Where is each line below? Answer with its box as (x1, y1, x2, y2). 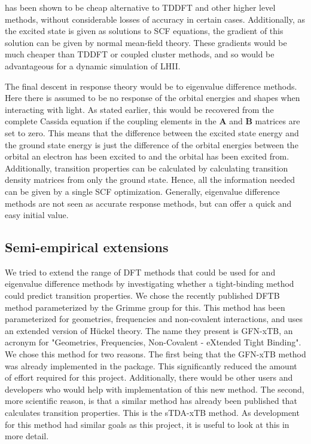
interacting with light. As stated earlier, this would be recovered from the (5, 103, 274, 115)
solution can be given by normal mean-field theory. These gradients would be (5, 36, 287, 48)
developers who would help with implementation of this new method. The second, (5, 382, 304, 395)
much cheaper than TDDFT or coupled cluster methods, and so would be (5, 48, 275, 60)
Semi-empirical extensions (5, 238, 169, 256)
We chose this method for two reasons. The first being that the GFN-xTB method (5, 348, 306, 360)
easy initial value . (5, 209, 69, 221)
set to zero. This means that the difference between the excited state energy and (5, 126, 299, 139)
